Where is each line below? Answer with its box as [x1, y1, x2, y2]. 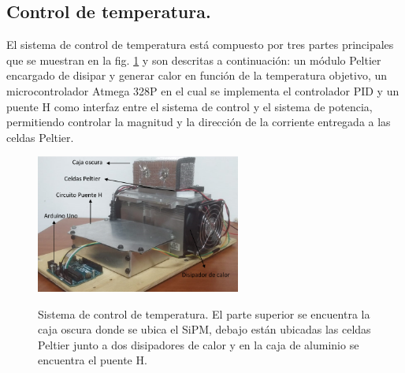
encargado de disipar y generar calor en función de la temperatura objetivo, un [6, 67, 387, 84]
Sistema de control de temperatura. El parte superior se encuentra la [38, 305, 370, 322]
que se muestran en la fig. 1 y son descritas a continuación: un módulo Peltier [6, 51, 381, 68]
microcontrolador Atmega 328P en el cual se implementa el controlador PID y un [6, 82, 399, 99]
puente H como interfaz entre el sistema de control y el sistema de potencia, [6, 98, 373, 114]
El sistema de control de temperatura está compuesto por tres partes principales [6, 36, 394, 53]
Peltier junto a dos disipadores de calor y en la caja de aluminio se [38, 336, 359, 352]
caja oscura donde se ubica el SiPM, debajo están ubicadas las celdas [38, 321, 371, 338]
